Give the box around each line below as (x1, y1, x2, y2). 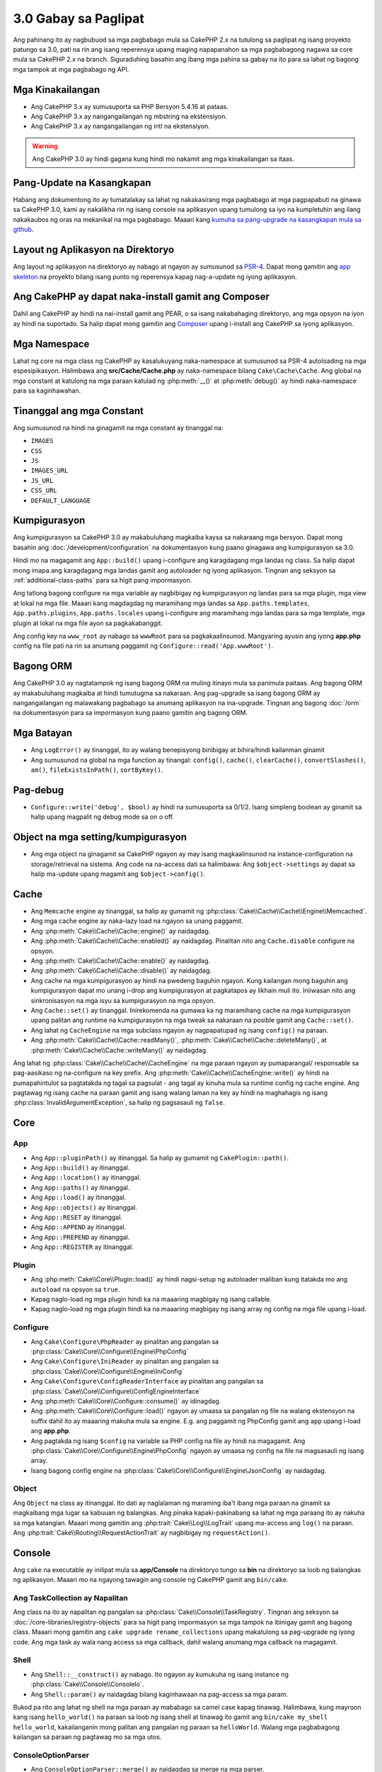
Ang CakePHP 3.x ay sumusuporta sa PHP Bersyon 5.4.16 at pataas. (30, 102, 229, 111)
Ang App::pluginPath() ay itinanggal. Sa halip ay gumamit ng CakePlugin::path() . (30, 1153, 289, 1162)
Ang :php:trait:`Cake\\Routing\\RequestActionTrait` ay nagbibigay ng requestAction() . (13, 1528, 270, 1537)
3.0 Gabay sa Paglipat (13, 11, 144, 26)
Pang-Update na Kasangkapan (13, 177, 151, 189)
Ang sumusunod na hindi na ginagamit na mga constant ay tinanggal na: (13, 423, 224, 432)
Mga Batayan (13, 727, 73, 739)
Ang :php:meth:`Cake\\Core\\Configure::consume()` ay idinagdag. (30, 1396, 221, 1405)
